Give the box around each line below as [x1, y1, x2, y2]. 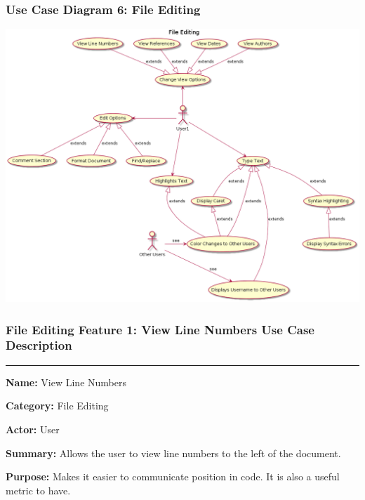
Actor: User [6, 421, 60, 436]
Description [6, 336, 72, 354]
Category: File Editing [6, 398, 109, 413]
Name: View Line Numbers [6, 374, 126, 389]
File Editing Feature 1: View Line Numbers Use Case [6, 320, 314, 338]
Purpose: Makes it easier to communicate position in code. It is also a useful [6, 469, 340, 484]
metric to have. [6, 482, 71, 497]
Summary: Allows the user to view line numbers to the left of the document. [6, 445, 341, 460]
